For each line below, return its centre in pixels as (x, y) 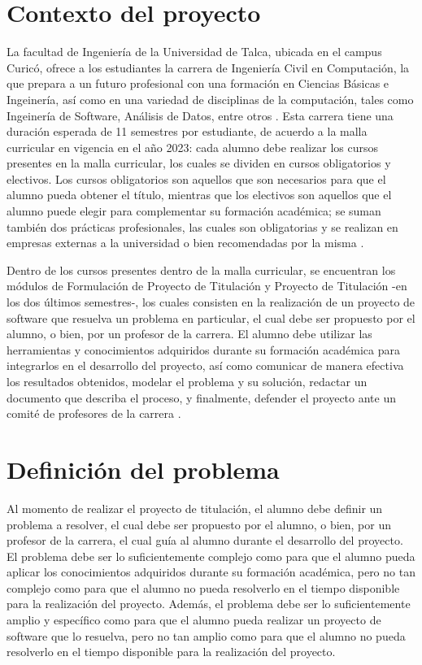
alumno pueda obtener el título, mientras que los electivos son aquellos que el (199, 195)
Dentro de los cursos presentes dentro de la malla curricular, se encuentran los (201, 269)
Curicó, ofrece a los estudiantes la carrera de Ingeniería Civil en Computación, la (208, 67)
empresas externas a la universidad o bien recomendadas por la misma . (185, 243)
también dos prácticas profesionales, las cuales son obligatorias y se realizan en (202, 226)
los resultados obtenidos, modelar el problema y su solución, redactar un (187, 381)
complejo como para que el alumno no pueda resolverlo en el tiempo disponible (203, 587)
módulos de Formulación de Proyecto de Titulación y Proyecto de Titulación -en (207, 286)
